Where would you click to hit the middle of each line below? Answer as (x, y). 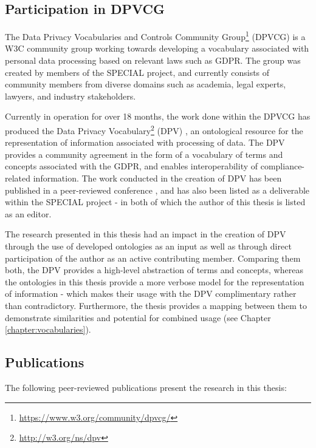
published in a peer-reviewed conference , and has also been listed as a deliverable (157, 190)
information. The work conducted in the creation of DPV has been (157, 178)
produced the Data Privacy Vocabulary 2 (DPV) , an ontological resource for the (154, 130)
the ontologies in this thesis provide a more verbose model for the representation (155, 281)
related (18, 178)
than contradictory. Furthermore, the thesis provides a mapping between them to (156, 305)
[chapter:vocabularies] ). (48, 329)
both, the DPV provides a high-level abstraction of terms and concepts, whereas (154, 270)
